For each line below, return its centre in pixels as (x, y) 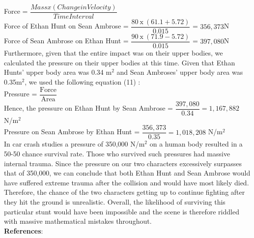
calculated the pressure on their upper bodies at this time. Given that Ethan (120, 62)
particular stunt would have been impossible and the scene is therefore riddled (122, 211)
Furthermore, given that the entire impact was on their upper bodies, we (113, 53)
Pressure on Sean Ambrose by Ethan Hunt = (72, 132)
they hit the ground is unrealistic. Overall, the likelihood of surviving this (115, 201)
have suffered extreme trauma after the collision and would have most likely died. (127, 182)
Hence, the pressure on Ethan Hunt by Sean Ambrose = (88, 108)
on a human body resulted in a (196, 144)
